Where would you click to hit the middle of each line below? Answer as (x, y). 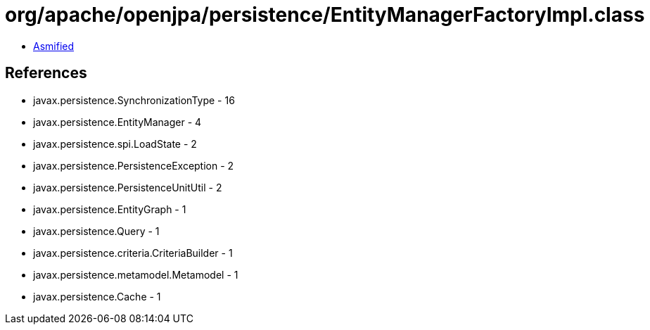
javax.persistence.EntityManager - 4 (117, 122)
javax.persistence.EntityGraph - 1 (110, 209)
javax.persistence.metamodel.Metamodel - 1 (136, 274)
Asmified (54, 46)
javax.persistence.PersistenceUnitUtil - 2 (128, 187)
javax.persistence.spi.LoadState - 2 (115, 144)
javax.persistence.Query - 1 (96, 231)
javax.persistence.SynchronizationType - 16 (134, 100)
